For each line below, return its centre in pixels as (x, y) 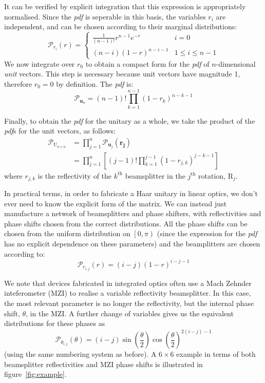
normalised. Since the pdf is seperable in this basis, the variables (105, 16)
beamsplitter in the (155, 175)
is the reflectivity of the (75, 175)
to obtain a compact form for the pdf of (147, 63)
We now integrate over (40, 63)
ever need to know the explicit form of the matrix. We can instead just (116, 203)
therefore (18, 83)
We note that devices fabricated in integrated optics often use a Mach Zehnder (128, 283)
